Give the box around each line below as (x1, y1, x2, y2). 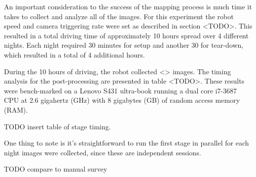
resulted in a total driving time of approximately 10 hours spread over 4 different (4, 30, 249, 40)
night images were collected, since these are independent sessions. (4, 147, 201, 157)
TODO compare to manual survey (4, 164, 108, 174)
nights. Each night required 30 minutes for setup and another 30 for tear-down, (4, 40, 244, 50)
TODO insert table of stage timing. (4, 121, 111, 131)
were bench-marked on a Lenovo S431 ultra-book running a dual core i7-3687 (4, 85, 237, 95)
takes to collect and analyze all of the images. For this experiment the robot (4, 11, 234, 21)
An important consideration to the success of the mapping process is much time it (4, 1, 252, 11)
